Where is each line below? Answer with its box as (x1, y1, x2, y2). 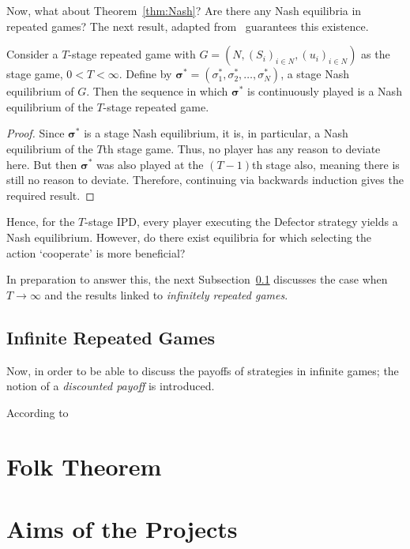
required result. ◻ (6, 186, 95, 203)
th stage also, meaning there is (251, 156, 400, 172)
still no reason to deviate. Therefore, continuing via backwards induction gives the (6, 171, 404, 188)
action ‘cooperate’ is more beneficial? (6, 244, 186, 261)
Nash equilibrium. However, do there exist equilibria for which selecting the (6, 228, 372, 245)
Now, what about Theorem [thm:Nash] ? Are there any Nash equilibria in (6, 2, 362, 18)
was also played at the (96, 156, 204, 172)
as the (361, 46, 390, 62)
